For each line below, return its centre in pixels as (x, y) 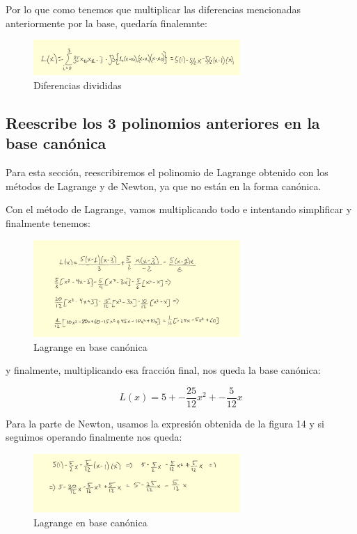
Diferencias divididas (78, 85)
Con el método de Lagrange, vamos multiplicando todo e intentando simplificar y (179, 209)
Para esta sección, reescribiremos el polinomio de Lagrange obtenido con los (167, 172)
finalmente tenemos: (48, 223)
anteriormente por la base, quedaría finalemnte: (106, 23)
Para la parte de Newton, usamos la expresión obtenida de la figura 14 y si (165, 423)
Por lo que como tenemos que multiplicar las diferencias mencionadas (153, 9)
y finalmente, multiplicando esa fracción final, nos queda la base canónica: (163, 370)
